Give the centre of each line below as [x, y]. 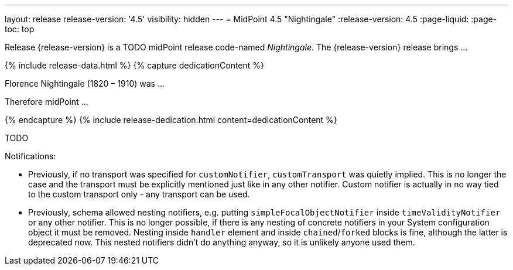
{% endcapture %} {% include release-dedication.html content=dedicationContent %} [171, 120]
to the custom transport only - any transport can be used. [139, 194]
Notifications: [30, 156]
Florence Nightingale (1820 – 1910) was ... [85, 83]
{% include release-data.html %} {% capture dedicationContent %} [135, 65]
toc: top [20, 29]
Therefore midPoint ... [47, 102]
